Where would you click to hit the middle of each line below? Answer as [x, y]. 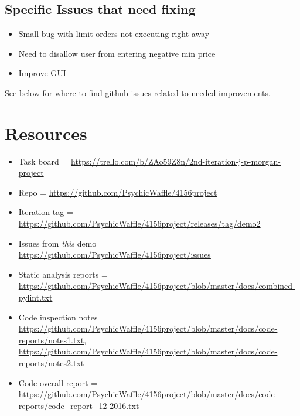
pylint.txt [35, 297]
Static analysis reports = [63, 274]
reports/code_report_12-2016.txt [79, 405]
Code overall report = [58, 382]
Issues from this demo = [62, 243]
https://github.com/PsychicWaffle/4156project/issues [115, 255]
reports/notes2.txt [51, 363]
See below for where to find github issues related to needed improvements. [138, 92]
